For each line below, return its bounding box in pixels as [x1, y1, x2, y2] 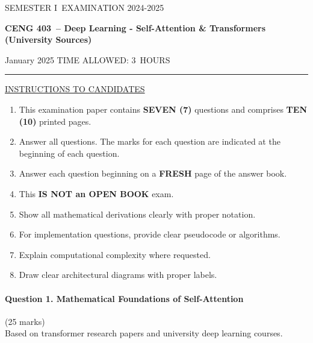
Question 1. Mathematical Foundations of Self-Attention [5, 292, 244, 304]
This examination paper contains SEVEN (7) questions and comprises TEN [19, 102, 307, 115]
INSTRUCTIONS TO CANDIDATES [5, 83, 145, 95]
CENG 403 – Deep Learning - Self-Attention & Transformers [5, 21, 266, 34]
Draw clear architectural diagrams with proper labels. [19, 268, 217, 281]
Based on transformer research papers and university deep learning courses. [5, 327, 283, 339]
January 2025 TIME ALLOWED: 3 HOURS [5, 53, 170, 66]
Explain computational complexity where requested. [19, 248, 211, 260]
